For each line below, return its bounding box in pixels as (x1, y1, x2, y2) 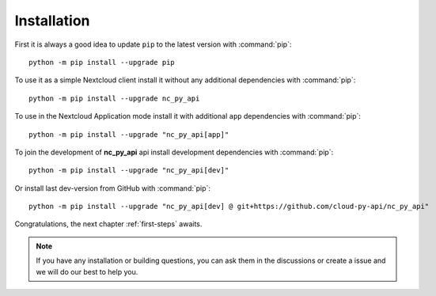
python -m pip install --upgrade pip (28, 58, 176, 66)
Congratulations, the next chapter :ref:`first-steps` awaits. (14, 219, 203, 229)
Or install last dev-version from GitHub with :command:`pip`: (14, 183, 211, 193)
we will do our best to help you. (36, 267, 138, 276)
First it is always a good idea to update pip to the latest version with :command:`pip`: (14, 40, 292, 49)
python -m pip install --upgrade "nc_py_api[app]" (28, 130, 229, 139)
